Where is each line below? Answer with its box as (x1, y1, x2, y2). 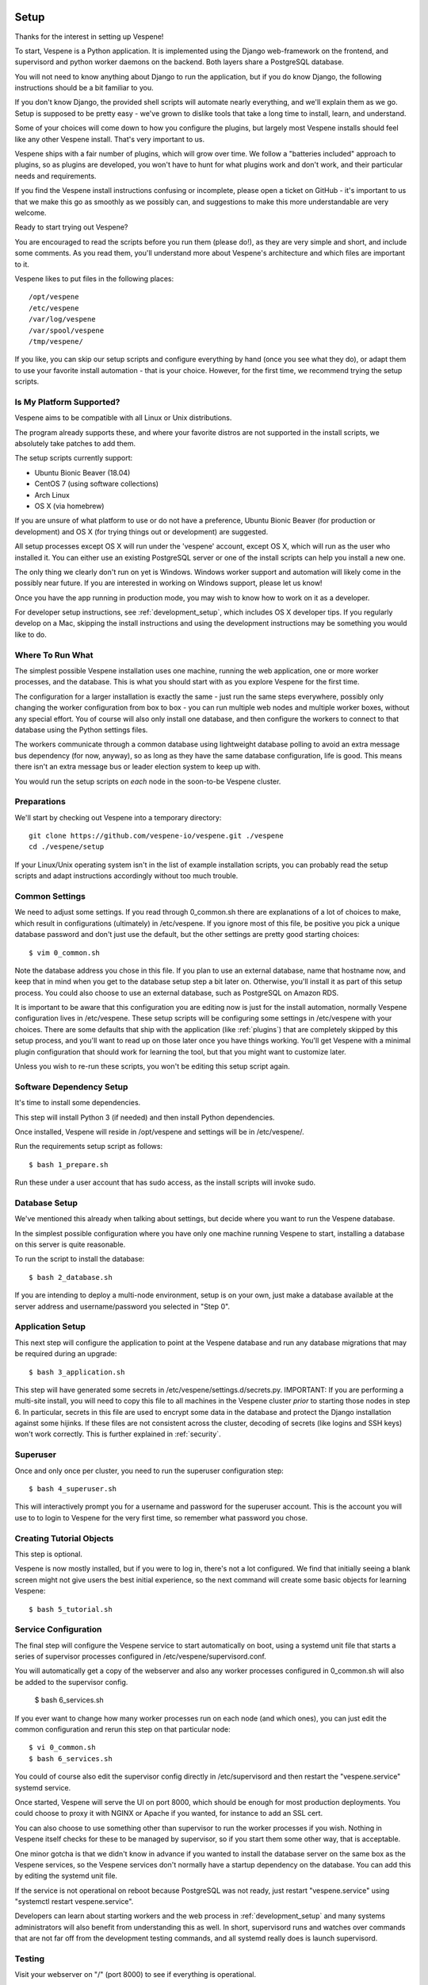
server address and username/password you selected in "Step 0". (14, 1301, 230, 1311)
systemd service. (14, 1783, 71, 1792)
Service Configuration (14, 1624, 102, 1635)
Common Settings (14, 890, 86, 901)
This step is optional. (14, 1549, 83, 1559)
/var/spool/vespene (29, 326, 105, 335)
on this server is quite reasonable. (14, 1239, 126, 1250)
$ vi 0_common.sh (29, 1743, 96, 1752)
